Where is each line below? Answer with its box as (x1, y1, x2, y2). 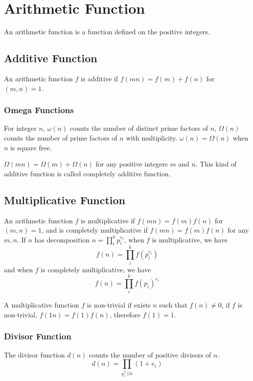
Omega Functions (4, 104, 74, 116)
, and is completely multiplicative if (42, 225, 148, 235)
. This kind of (195, 159, 237, 169)
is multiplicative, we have (152, 234, 228, 244)
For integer (4, 123, 37, 133)
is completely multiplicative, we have (41, 264, 151, 274)
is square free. (10, 142, 52, 152)
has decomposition (34, 234, 90, 244)
